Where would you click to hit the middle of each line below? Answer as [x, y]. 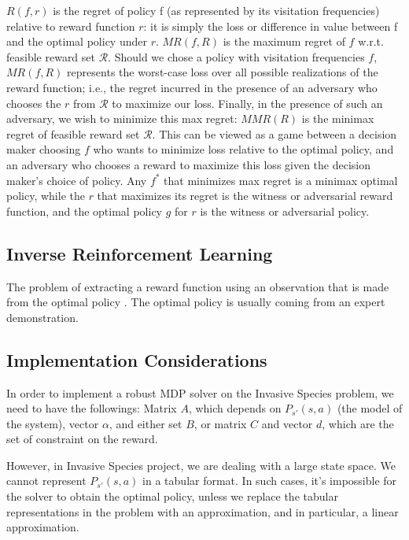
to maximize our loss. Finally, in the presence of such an [247, 103]
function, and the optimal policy [84, 211]
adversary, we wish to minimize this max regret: [122, 118]
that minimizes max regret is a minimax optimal [281, 180]
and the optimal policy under [77, 41]
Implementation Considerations [137, 359]
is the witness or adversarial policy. [285, 211]
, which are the [358, 423]
